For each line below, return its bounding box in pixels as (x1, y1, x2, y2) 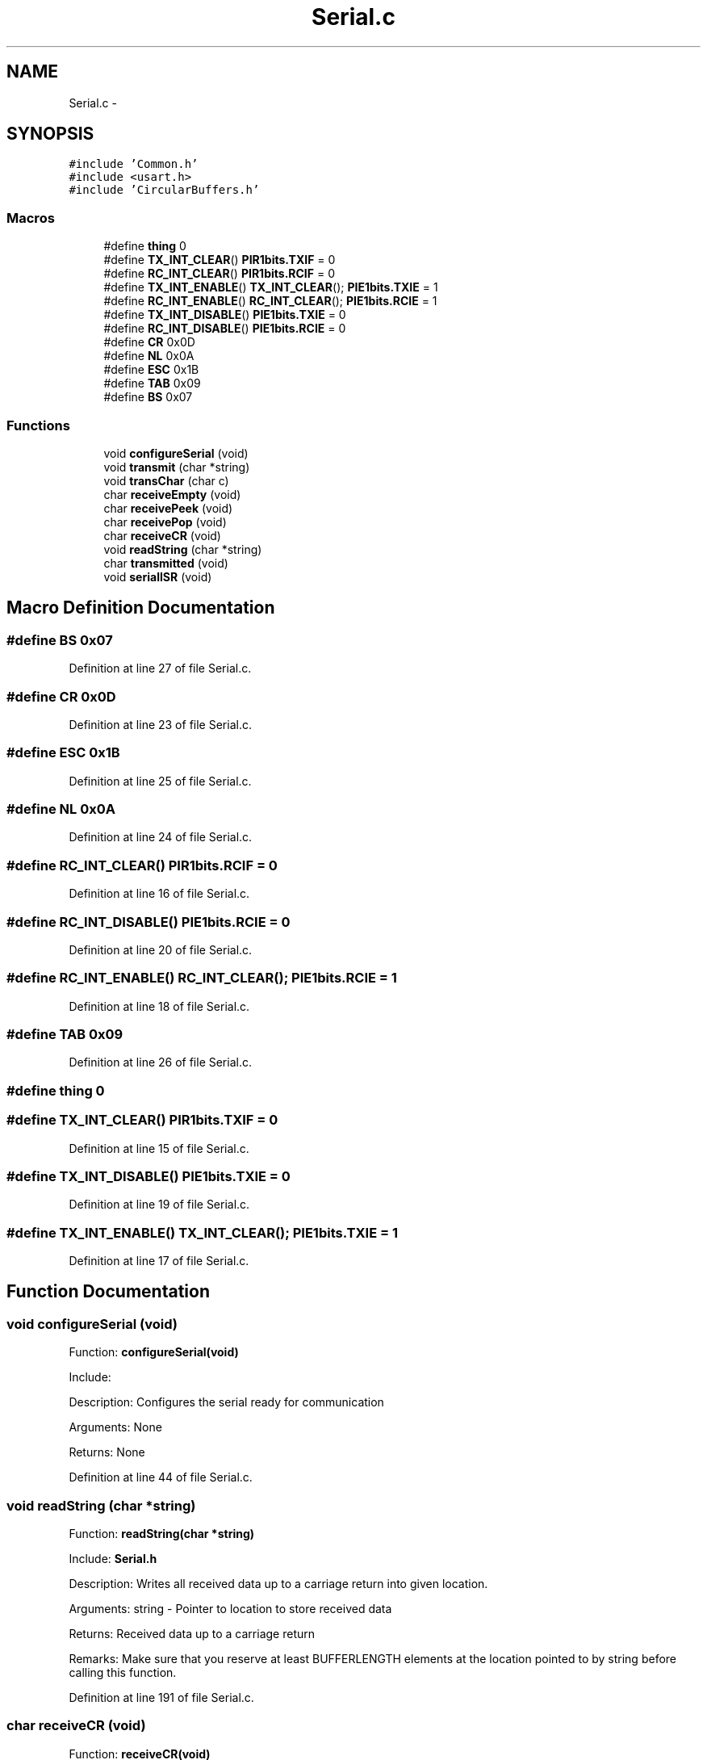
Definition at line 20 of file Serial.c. (69, 942, 253, 957)
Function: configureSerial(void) (69, 1345, 239, 1360)
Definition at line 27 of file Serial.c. (69, 661, 252, 676)
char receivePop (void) (103, 514, 227, 529)
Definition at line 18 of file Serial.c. (69, 999, 250, 1013)
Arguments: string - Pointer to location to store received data (69, 1602, 392, 1615)
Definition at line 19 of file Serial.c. (69, 1197, 250, 1212)
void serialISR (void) (103, 569, 212, 584)
